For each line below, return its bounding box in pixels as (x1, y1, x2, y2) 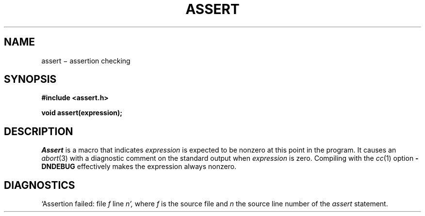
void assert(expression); (41, 108, 123, 117)
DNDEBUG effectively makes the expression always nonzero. (41, 162, 237, 171)
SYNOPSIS (4, 73, 57, 86)
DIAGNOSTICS (4, 179, 75, 191)
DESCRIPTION (4, 125, 73, 138)
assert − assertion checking (41, 56, 131, 65)
